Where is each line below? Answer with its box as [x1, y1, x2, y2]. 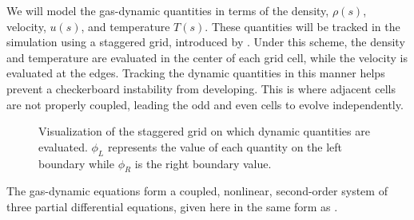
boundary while [38, 155, 114, 171]
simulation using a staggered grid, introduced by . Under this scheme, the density [6, 33, 405, 50]
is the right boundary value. [134, 155, 272, 171]
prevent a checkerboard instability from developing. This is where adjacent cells [6, 80, 396, 96]
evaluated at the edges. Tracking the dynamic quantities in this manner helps [6, 65, 385, 81]
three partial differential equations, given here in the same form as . [6, 198, 338, 214]
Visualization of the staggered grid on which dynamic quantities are [38, 123, 370, 139]
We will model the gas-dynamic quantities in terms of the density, [6, 2, 329, 18]
